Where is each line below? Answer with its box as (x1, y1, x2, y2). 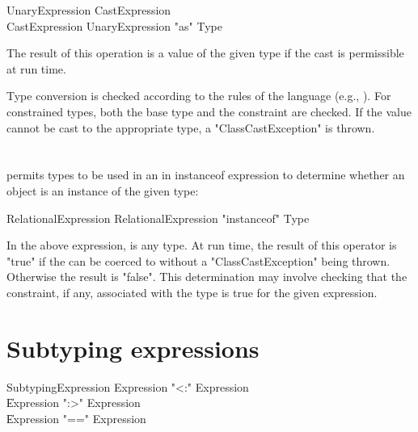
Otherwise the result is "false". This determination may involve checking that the (6, 268, 407, 285)
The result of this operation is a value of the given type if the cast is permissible (6, 44, 404, 61)
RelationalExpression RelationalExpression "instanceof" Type (6, 209, 310, 226)
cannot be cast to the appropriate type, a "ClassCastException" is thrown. (6, 119, 375, 136)
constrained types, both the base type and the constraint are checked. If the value (6, 103, 412, 120)
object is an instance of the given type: (6, 182, 199, 199)
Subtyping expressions (6, 331, 260, 364)
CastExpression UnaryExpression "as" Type (6, 17, 222, 34)
